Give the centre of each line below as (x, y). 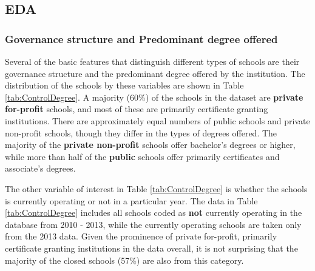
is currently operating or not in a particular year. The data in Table (131, 200)
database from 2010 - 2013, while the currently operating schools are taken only (153, 224)
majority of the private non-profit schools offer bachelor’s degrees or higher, (150, 145)
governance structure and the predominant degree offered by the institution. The (155, 73)
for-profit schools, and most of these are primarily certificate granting (137, 109)
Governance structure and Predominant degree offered (141, 38)
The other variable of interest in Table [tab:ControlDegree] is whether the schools (156, 188)
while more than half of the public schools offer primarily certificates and (142, 156)
